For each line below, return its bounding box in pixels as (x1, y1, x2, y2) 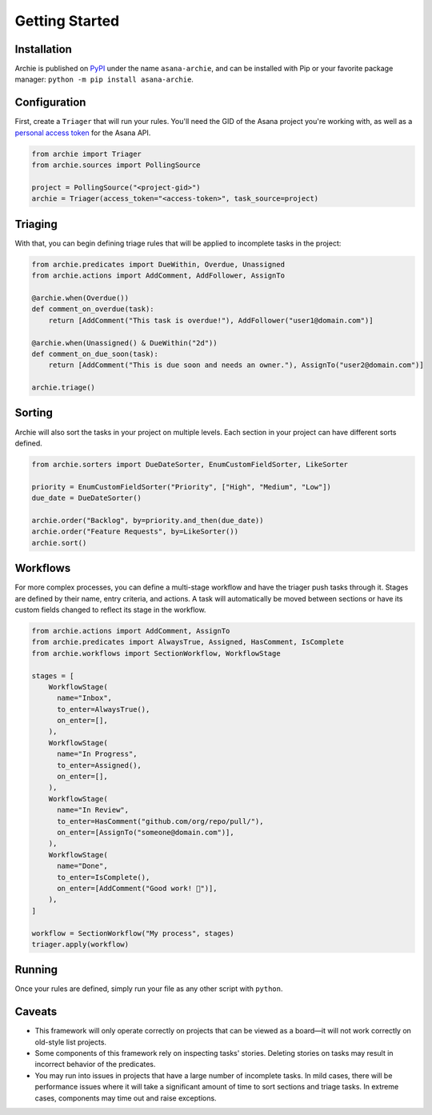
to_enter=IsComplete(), (57, 873, 150, 881)
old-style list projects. (34, 1037, 107, 1047)
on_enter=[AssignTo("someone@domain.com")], (57, 828, 235, 837)
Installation (14, 42, 72, 56)
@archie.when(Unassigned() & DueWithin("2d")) (31, 338, 218, 347)
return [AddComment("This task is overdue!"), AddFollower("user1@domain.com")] (48, 316, 374, 325)
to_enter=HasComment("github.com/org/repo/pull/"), (57, 817, 264, 825)
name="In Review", (57, 805, 130, 815)
